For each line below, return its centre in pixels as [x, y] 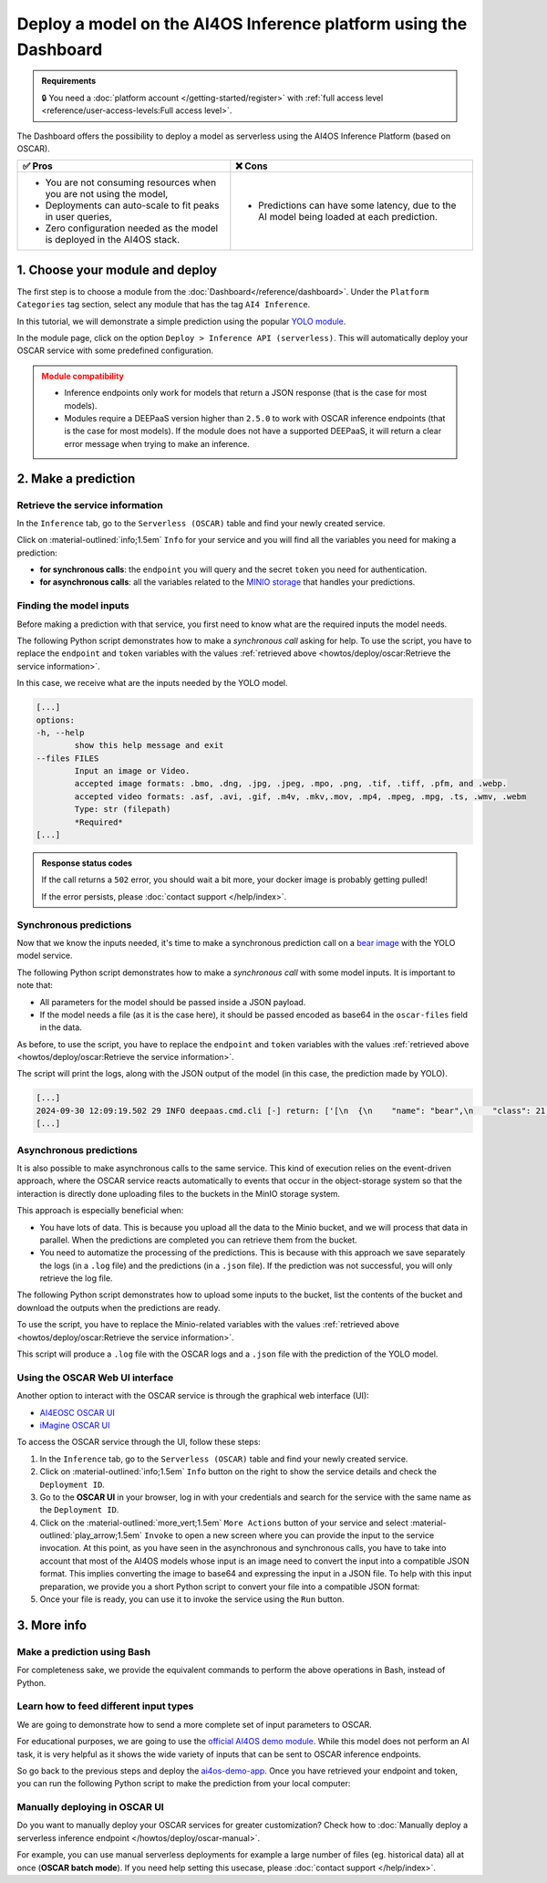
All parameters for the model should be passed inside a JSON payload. [173, 1002]
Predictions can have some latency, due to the [357, 205]
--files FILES [67, 758]
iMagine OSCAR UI [75, 1425]
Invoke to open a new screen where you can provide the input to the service [289, 1535]
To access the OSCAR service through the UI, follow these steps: [139, 1442]
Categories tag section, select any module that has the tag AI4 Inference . [164, 305]
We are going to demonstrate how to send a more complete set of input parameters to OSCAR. [195, 1724]
